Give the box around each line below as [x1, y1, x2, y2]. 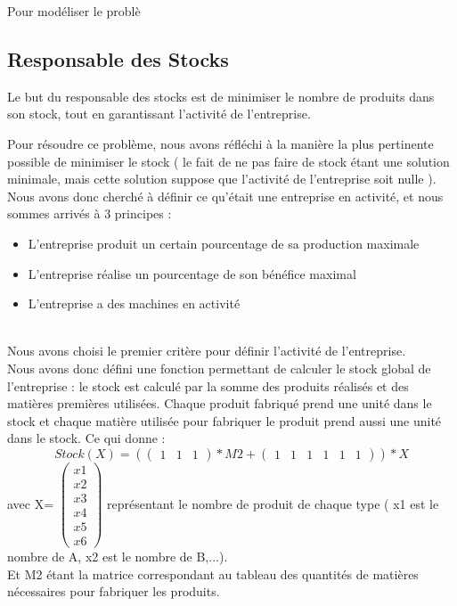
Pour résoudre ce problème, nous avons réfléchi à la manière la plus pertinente [7, 134, 434, 152]
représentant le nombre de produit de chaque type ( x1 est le [107, 494, 439, 512]
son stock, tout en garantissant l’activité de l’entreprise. [7, 104, 311, 123]
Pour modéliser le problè [7, 2, 141, 20]
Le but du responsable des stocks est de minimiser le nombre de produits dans [7, 86, 435, 105]
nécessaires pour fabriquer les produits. [7, 582, 220, 601]
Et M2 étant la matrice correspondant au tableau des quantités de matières [7, 564, 419, 583]
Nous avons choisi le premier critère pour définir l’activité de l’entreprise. [7, 341, 406, 360]
